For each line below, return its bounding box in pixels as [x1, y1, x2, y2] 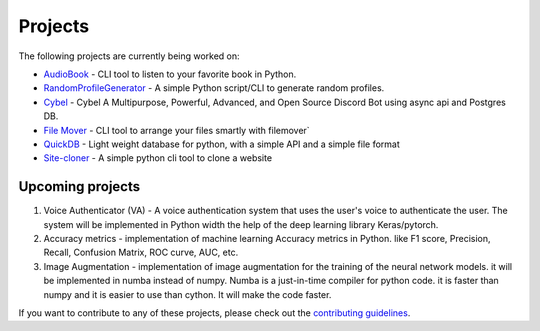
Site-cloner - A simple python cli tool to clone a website [43, 152, 273, 164]
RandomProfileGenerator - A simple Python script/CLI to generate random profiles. [43, 82, 385, 94]
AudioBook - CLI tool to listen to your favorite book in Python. [43, 68, 297, 80]
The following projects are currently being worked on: [18, 50, 240, 62]
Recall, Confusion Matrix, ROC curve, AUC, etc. [43, 246, 239, 259]
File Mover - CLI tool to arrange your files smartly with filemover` [43, 124, 310, 136]
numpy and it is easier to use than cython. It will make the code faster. [43, 288, 332, 300]
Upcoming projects [18, 178, 141, 195]
